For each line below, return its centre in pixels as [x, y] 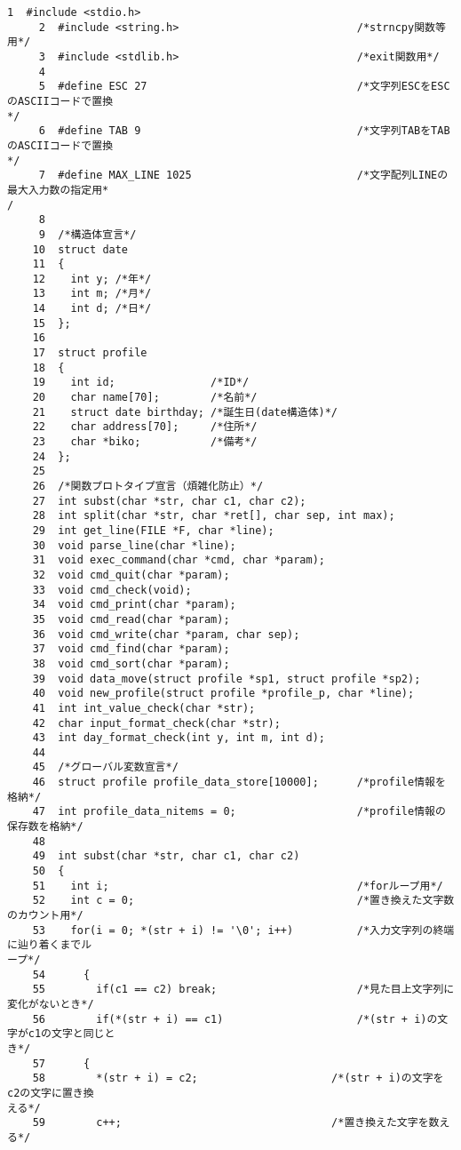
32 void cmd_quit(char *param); [131, 575]
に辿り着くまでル [50, 945]
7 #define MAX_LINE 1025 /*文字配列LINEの [243, 176]
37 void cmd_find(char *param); [131, 649]
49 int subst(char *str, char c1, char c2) [166, 856]
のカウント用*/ [45, 916]
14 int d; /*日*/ [92, 309]
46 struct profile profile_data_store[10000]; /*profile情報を [239, 783]
